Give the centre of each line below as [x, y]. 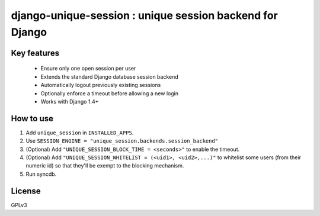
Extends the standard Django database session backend [110, 76]
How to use [32, 118]
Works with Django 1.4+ [70, 101]
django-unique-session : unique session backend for [144, 15]
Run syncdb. [41, 174]
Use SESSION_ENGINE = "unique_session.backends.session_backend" [122, 141]
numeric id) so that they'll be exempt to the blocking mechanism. [105, 166]
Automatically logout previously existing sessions [101, 85]
